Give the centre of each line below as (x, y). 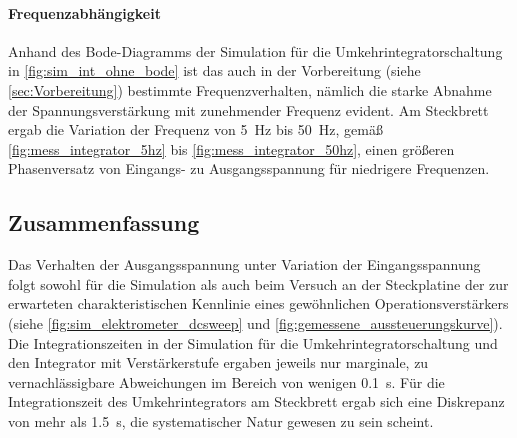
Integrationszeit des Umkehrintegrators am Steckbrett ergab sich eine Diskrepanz (256, 401)
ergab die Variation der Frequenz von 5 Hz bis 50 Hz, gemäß (195, 129)
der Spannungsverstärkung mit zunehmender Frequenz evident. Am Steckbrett (248, 109)
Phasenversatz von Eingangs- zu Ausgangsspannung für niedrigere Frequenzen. (249, 168)
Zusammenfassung (104, 222)
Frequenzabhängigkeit (84, 12)
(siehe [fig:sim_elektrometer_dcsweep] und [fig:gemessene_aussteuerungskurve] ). (255, 322)
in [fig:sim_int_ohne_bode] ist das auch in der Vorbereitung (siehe (214, 70)
